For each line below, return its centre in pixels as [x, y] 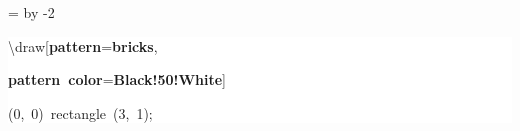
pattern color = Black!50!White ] [117, 79]
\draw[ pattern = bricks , [83, 45]
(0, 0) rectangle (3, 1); [80, 112]
